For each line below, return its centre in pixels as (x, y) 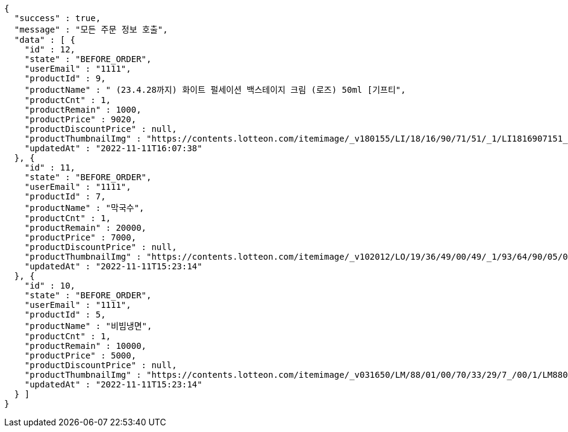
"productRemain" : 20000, (86, 228)
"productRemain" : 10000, (86, 346)
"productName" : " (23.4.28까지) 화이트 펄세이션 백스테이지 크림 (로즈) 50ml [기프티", (215, 90)
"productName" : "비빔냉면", (88, 326)
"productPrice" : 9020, (80, 119)
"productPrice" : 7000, (80, 237)
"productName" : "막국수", (84, 208)
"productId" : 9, (65, 78)
